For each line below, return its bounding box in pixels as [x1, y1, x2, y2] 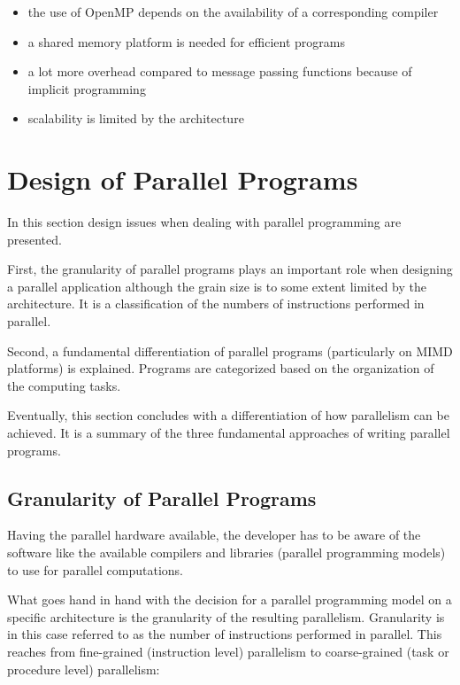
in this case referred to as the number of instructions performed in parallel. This [7, 625, 442, 643]
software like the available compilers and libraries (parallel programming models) [7, 543, 446, 562]
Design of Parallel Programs [7, 161, 358, 198]
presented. [7, 230, 62, 248]
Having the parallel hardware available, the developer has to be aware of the [7, 525, 421, 544]
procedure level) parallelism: [7, 659, 160, 678]
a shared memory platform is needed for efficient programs [27, 32, 346, 51]
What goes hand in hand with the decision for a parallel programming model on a [7, 590, 452, 609]
